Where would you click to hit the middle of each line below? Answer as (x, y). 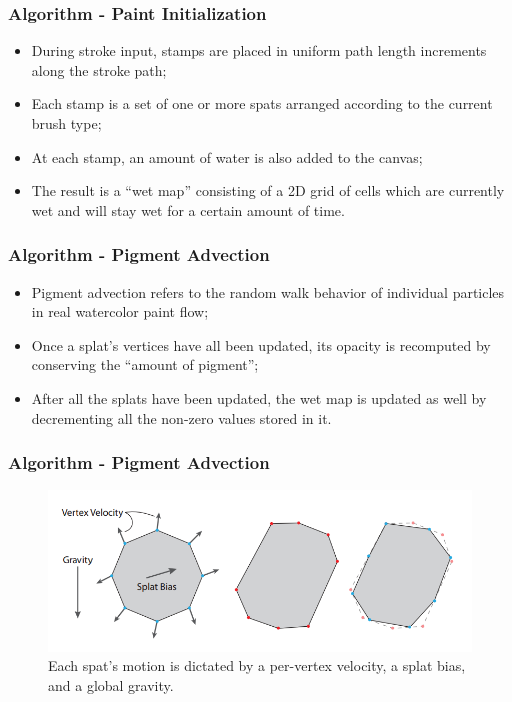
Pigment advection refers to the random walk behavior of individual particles (268, 291)
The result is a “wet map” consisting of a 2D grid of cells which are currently (268, 190)
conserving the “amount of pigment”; (145, 364)
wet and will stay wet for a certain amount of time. (188, 209)
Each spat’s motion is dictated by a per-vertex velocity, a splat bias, (257, 665)
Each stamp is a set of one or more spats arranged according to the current (262, 103)
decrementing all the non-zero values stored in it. (181, 417)
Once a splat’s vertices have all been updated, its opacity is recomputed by (261, 344)
